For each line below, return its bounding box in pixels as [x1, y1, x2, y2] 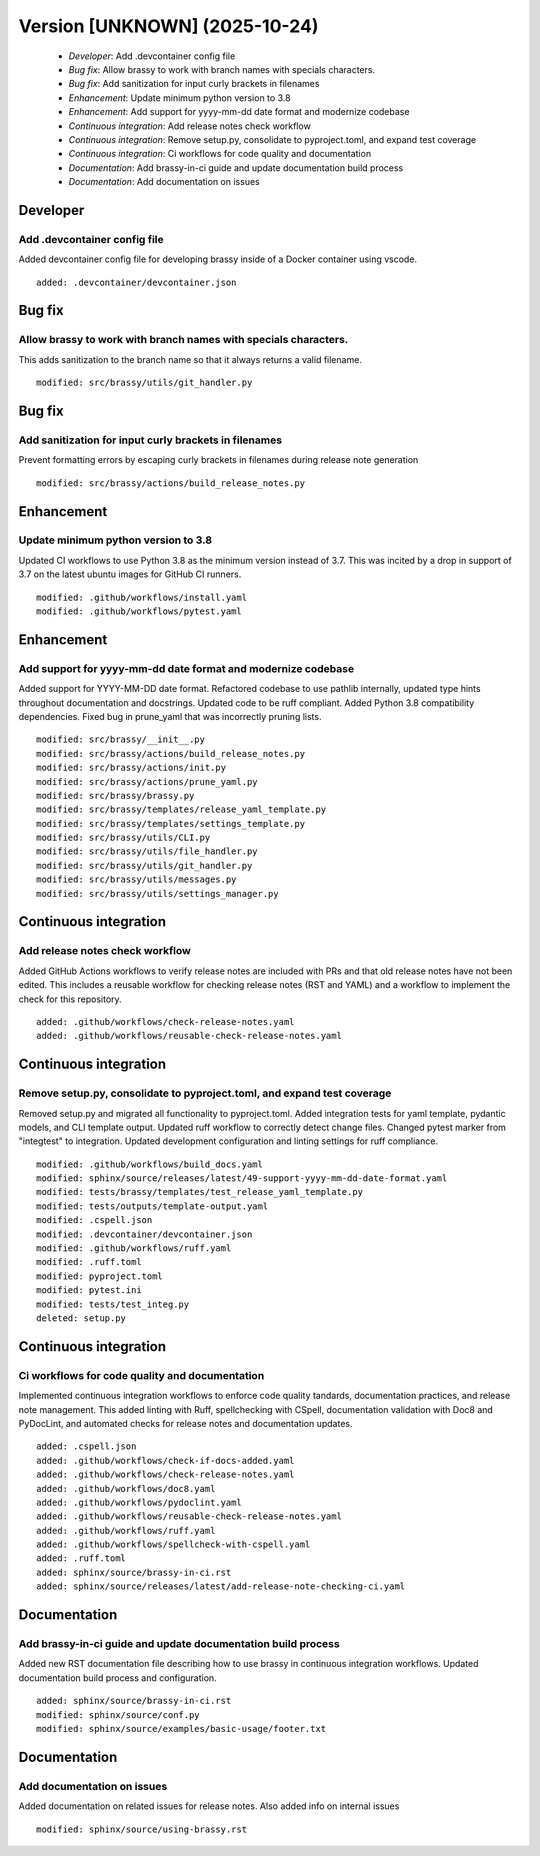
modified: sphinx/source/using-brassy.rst [36, 1823, 248, 1835]
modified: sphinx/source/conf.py [36, 1709, 200, 1720]
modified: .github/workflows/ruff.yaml [36, 1243, 232, 1254]
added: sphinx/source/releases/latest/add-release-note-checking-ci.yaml [36, 1581, 406, 1592]
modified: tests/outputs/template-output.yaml [36, 1200, 269, 1212]
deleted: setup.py [36, 1313, 127, 1324]
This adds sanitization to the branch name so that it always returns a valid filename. [18, 353, 362, 365]
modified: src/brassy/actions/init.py [36, 762, 227, 774]
